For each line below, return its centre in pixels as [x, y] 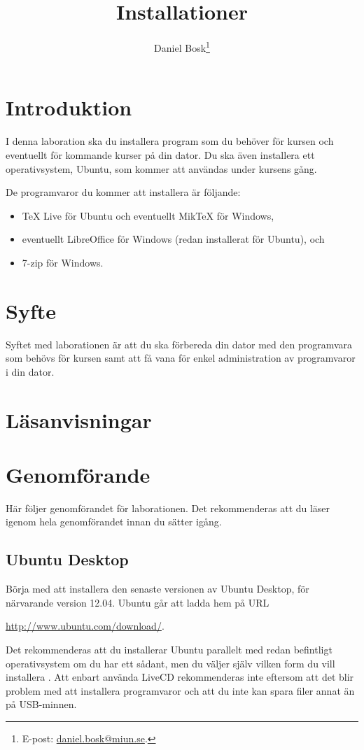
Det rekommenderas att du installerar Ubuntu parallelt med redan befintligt [169, 650]
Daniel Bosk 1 [182, 47]
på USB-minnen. [41, 704]
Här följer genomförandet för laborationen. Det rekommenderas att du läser [168, 508]
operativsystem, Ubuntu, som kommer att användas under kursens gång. [161, 168]
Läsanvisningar [79, 419]
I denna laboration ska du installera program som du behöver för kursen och [170, 141]
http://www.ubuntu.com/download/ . [85, 626]
